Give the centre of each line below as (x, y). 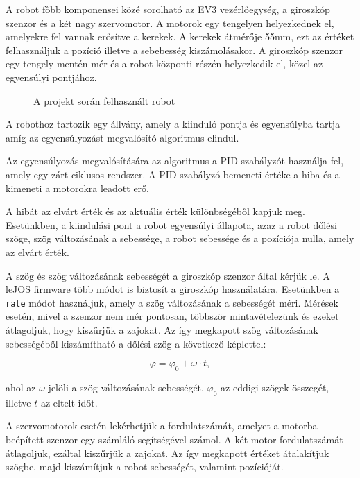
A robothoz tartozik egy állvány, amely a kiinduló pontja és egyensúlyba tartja (173, 124)
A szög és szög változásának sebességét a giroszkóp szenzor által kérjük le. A (168, 275)
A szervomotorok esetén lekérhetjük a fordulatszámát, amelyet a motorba (162, 426)
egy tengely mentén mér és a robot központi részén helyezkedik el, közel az (164, 63)
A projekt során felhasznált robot (104, 100)
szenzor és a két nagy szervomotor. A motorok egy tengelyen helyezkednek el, (170, 23)
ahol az (21, 387)
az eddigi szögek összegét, (275, 387)
